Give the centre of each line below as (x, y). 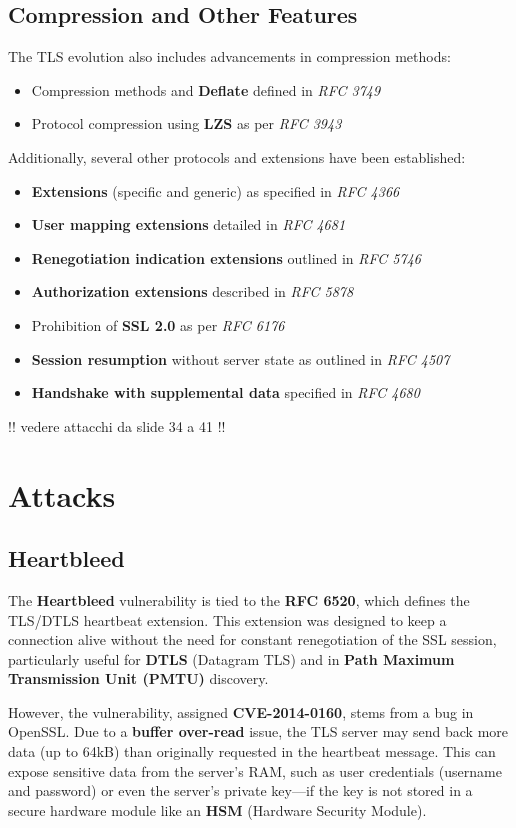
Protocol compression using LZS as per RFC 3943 (186, 123)
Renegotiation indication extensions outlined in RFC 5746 (226, 257)
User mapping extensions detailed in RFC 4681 (188, 224)
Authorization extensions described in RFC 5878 (192, 291)
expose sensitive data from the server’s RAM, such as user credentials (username (255, 770)
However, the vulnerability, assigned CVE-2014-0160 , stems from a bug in (241, 711)
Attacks (62, 494)
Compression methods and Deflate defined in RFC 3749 (206, 89)
